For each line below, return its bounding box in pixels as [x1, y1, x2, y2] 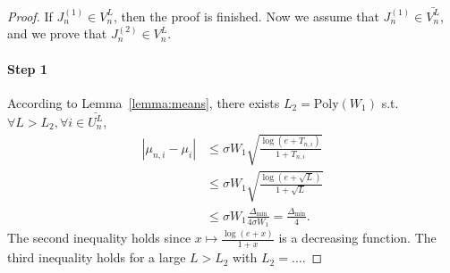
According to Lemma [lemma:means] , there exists [7, 93, 280, 112]
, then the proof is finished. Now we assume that [113, 6, 379, 25]
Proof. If [7, 6, 53, 25]
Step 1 [7, 59, 47, 78]
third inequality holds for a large [7, 248, 186, 267]
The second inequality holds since [7, 228, 191, 247]
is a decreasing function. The [278, 228, 437, 247]
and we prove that [7, 24, 107, 43]
